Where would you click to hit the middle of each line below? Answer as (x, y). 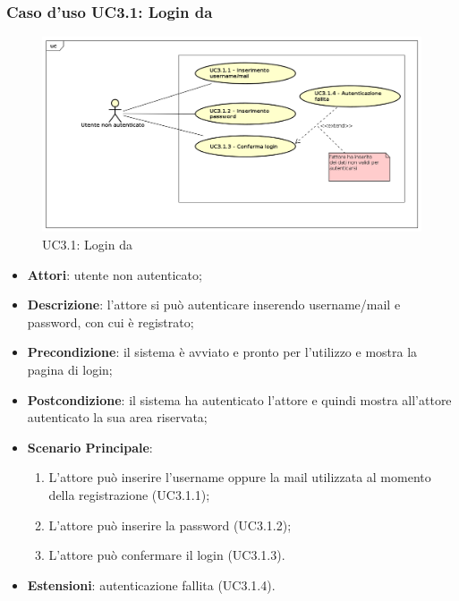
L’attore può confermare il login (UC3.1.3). (167, 555)
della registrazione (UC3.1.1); (129, 494)
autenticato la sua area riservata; (117, 417)
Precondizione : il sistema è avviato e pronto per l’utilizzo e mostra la (222, 352)
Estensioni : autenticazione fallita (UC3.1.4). (151, 584)
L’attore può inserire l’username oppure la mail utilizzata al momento (240, 477)
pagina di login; (70, 369)
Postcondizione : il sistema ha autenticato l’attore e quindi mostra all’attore (239, 399)
